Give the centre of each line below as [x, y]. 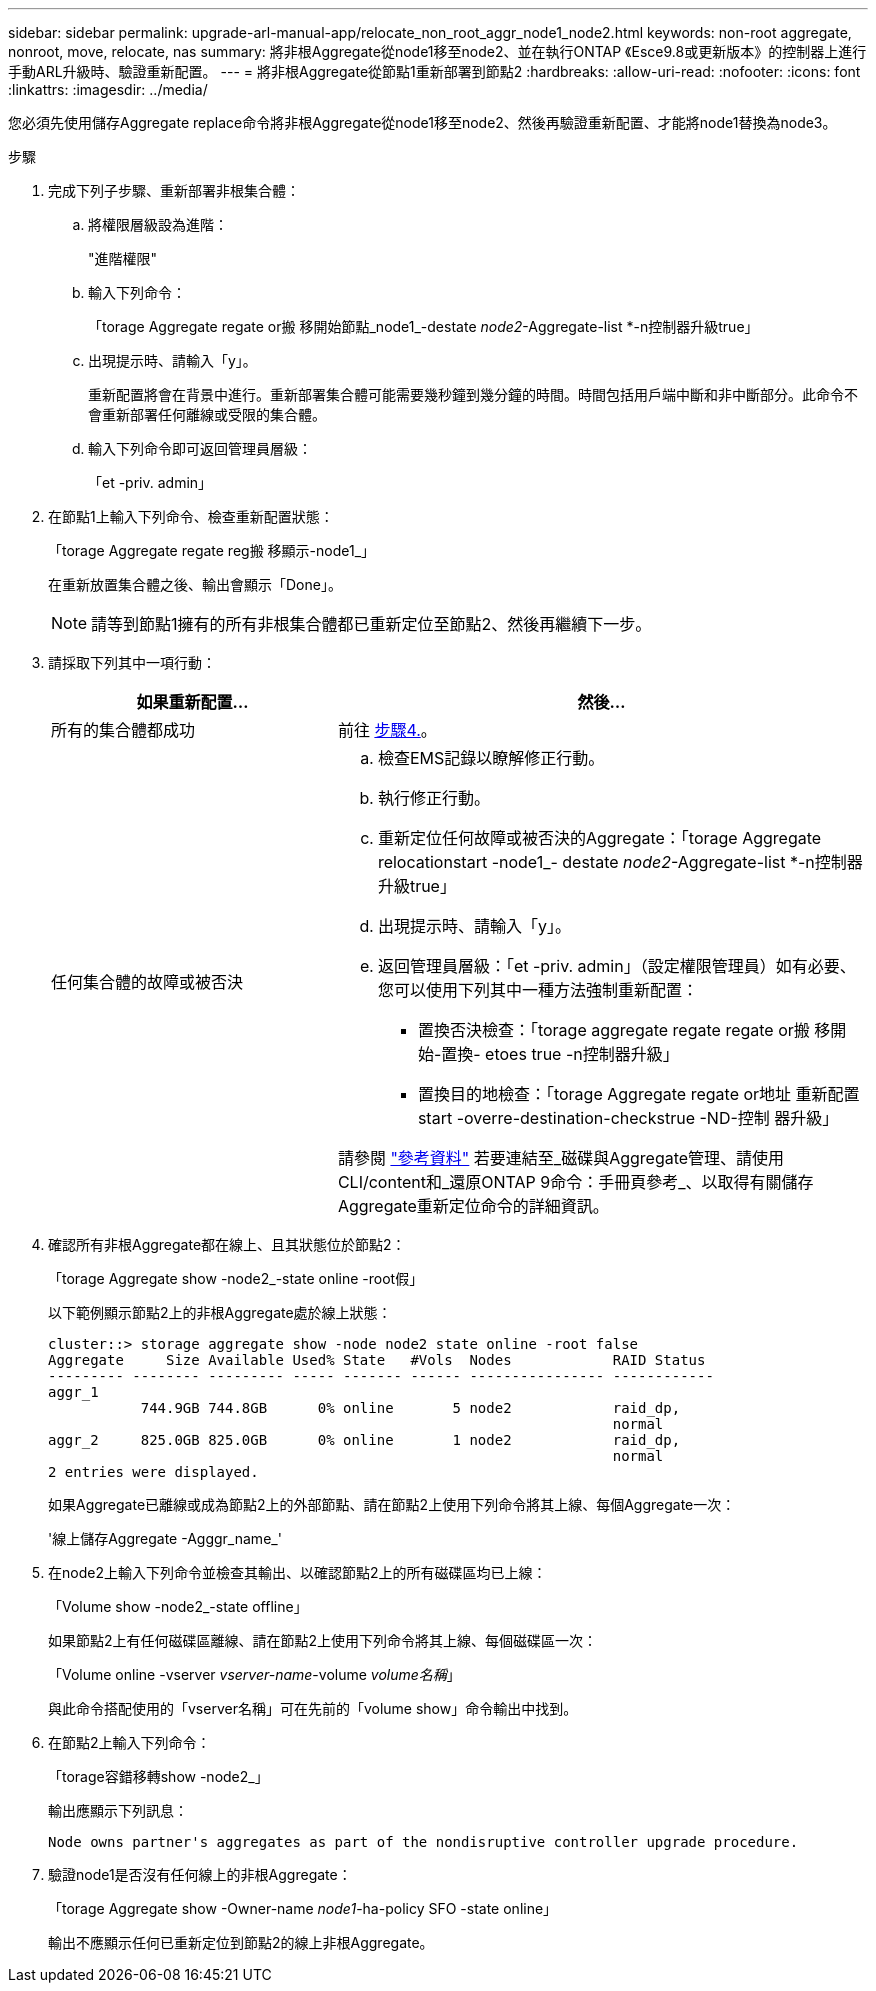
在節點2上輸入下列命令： [129, 1742]
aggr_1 [73, 1392]
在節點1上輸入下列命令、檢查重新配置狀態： [191, 516]
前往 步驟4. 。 [387, 730]
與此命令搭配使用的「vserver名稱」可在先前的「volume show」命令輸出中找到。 [313, 1708]
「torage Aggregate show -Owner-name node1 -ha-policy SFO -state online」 [303, 1908]
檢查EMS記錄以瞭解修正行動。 [491, 758]
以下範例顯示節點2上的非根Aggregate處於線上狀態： [220, 1312]
